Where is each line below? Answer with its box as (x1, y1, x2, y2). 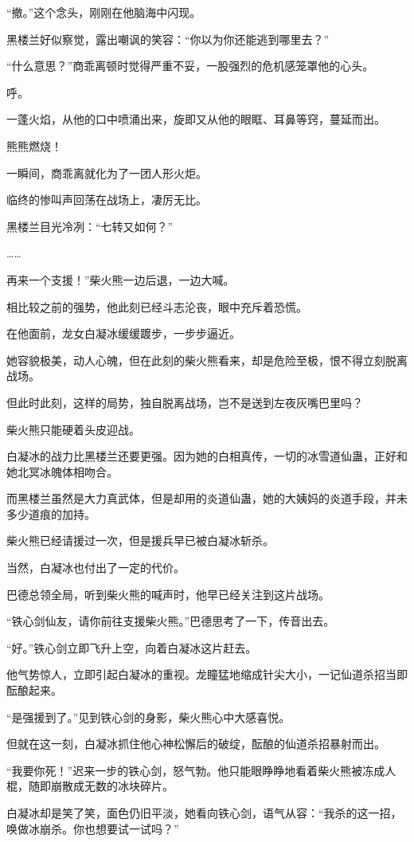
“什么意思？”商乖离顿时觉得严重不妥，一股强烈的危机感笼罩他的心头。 (6, 57, 374, 74)
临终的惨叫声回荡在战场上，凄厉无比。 (6, 191, 207, 208)
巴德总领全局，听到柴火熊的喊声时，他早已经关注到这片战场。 (6, 585, 330, 602)
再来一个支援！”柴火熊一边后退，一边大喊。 (6, 271, 235, 288)
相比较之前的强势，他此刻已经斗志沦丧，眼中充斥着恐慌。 (6, 298, 307, 315)
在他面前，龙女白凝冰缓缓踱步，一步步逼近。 (6, 325, 240, 342)
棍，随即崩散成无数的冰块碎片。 (6, 777, 174, 794)
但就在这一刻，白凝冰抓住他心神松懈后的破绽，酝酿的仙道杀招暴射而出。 (6, 735, 385, 752)
